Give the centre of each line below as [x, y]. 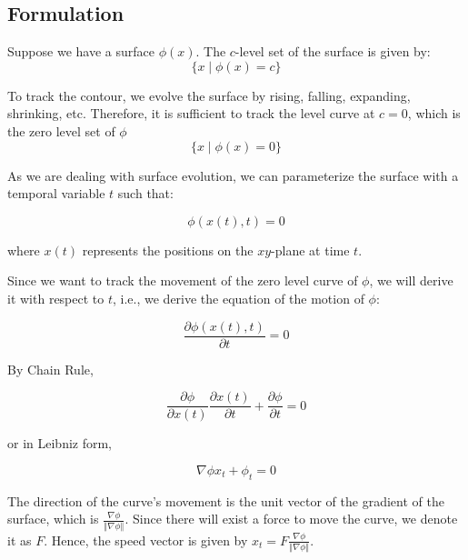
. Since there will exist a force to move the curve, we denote [291, 519]
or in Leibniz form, [60, 443]
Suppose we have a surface [81, 51]
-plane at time [310, 250]
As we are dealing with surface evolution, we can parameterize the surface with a [233, 175]
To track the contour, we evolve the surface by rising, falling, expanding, [209, 95]
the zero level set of [61, 130]
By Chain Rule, [50, 369]
